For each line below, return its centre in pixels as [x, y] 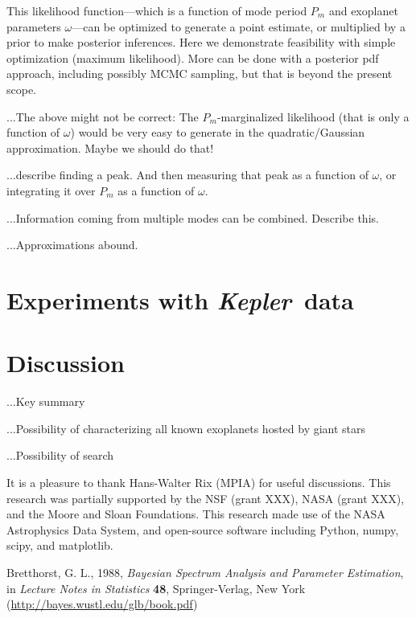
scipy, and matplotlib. [60, 545]
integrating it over [51, 190]
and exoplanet [363, 10]
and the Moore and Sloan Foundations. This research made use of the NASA [196, 514]
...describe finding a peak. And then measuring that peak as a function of [187, 175]
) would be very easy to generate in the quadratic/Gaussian [218, 132]
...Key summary [46, 401]
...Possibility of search [60, 455]
